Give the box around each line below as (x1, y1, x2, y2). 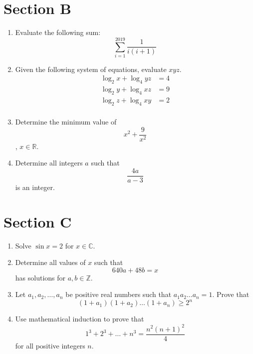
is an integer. (15, 181, 55, 192)
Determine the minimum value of (15, 116, 117, 126)
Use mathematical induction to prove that (15, 313, 144, 324)
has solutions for (15, 272, 66, 282)
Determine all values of (15, 257, 86, 267)
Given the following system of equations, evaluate (15, 63, 167, 74)
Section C (3, 211, 72, 231)
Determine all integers (15, 157, 83, 168)
